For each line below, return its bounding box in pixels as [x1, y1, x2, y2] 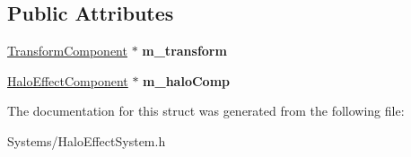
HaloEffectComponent [7, 71, 128, 90]
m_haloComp [143, 71, 231, 90]
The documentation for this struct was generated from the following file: [7, 101, 405, 120]
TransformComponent [7, 41, 127, 60]
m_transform [142, 41, 227, 60]
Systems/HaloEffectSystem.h [7, 131, 166, 150]
